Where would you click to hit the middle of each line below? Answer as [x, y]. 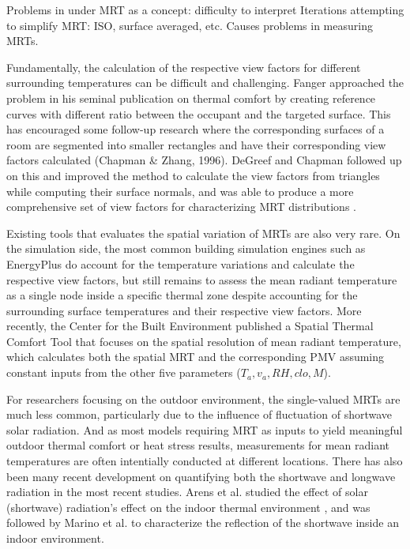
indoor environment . [55, 538]
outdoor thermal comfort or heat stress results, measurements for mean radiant [198, 445]
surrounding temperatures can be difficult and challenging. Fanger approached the [205, 83]
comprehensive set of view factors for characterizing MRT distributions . [181, 207]
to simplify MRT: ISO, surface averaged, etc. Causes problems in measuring [190, 25]
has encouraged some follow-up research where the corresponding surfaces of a [196, 129]
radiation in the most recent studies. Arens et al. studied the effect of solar [187, 492]
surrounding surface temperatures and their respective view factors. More [184, 310]
